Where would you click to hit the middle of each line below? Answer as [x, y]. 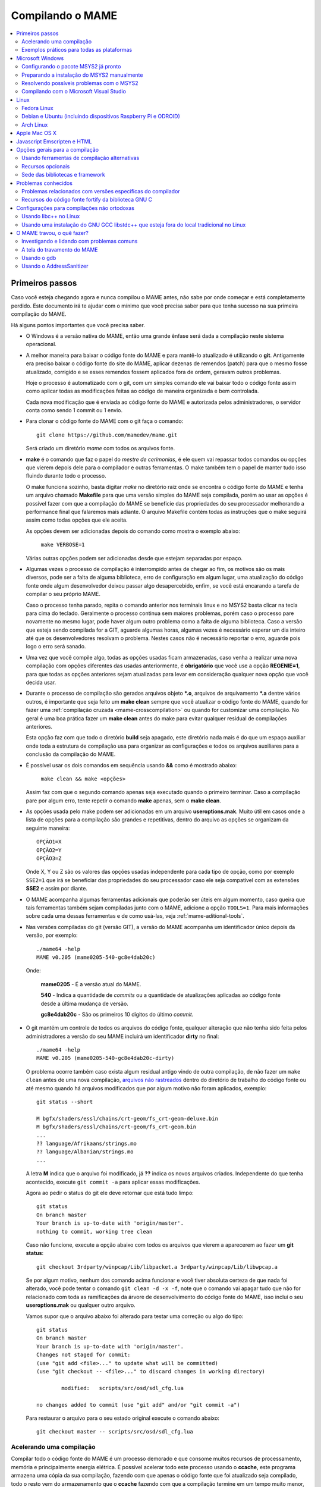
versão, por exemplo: [52, 935]
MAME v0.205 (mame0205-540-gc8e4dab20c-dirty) [106, 1058]
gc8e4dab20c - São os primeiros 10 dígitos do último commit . [117, 1014]
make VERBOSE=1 [63, 545]
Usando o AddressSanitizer [55, 266]
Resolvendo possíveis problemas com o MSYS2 [80, 83]
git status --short [65, 1102]
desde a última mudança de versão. [85, 1003]
